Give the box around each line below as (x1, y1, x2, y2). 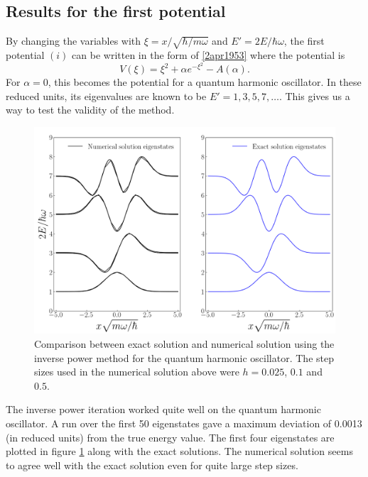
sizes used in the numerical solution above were (34, 364, 239, 379)
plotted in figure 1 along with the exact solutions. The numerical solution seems (6, 444, 353, 459)
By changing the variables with (6, 33, 141, 48)
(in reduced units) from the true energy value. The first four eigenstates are (6, 429, 335, 444)
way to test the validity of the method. (6, 102, 175, 117)
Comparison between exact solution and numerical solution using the (34, 336, 335, 351)
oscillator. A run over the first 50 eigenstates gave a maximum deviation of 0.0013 (6, 416, 362, 431)
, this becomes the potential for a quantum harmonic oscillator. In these (48, 75, 362, 89)
